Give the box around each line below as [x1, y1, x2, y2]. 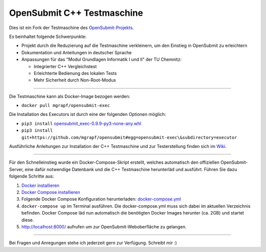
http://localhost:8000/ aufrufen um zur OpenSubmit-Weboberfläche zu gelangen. [21, 223, 187, 229]
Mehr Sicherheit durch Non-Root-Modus [33, 77, 116, 83]
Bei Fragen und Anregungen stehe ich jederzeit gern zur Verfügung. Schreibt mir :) [9, 240, 177, 246]
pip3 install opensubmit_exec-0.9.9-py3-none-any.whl [21, 120, 141, 126]
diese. [21, 217, 34, 223]
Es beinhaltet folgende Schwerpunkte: [9, 34, 87, 39]
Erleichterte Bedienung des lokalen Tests [33, 70, 117, 76]
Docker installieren [21, 182, 60, 188]
